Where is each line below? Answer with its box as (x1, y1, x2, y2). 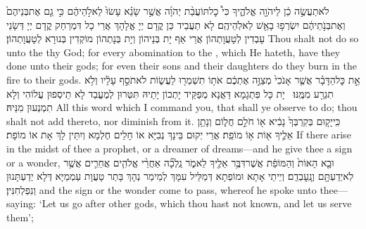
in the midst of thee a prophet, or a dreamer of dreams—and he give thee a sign (6, 140, 353, 155)
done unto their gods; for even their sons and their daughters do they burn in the (6, 58, 357, 73)
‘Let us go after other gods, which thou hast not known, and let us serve (39, 196, 352, 211)
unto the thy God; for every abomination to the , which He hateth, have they (6, 44, 341, 59)
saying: (6, 196, 37, 211)
